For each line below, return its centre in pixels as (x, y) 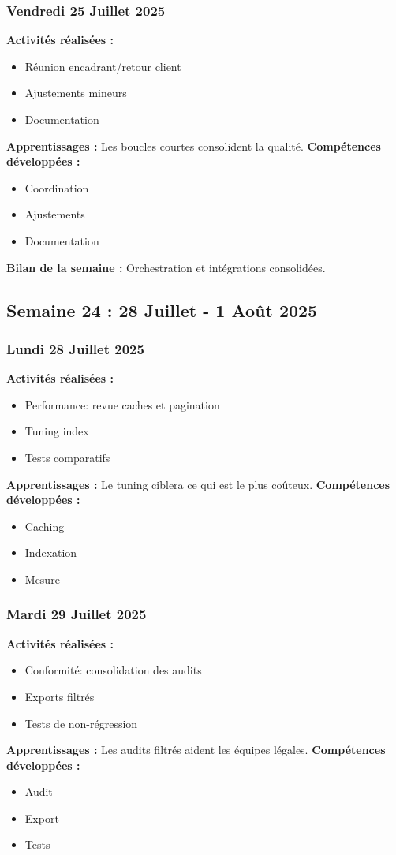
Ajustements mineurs (76, 93)
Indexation (51, 553)
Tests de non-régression (81, 723)
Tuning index (57, 431)
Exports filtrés (60, 696)
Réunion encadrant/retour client (103, 66)
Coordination (57, 187)
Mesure (42, 579)
